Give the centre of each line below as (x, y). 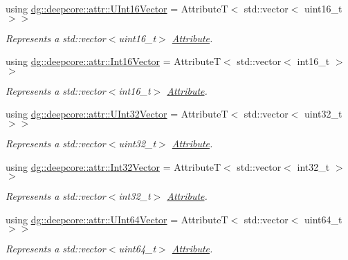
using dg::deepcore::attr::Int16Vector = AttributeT (113, 61)
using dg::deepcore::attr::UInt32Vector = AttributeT (117, 114)
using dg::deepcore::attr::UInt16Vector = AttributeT (117, 8)
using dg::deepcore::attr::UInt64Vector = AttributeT (117, 219)
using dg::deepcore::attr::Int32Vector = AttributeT (113, 166)
